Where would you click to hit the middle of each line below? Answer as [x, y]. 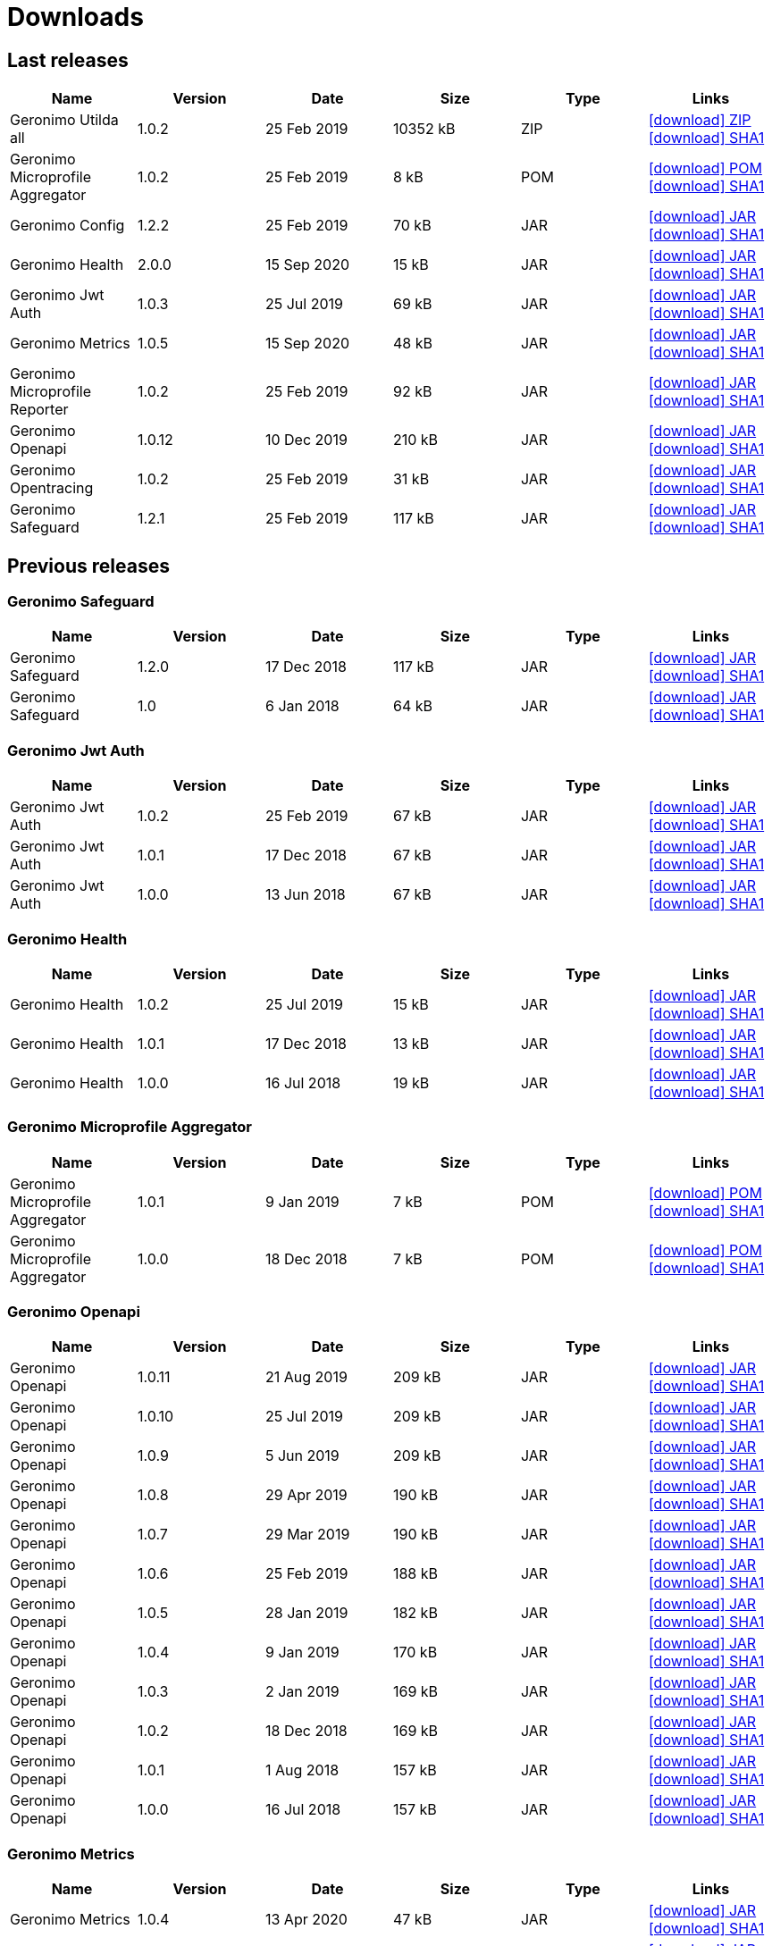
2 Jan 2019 [302, 1692]
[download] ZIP [700, 120]
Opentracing [52, 488]
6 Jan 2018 [302, 706]
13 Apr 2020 [306, 1920]
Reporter [39, 410]
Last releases [68, 60]
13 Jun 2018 [305, 895]
